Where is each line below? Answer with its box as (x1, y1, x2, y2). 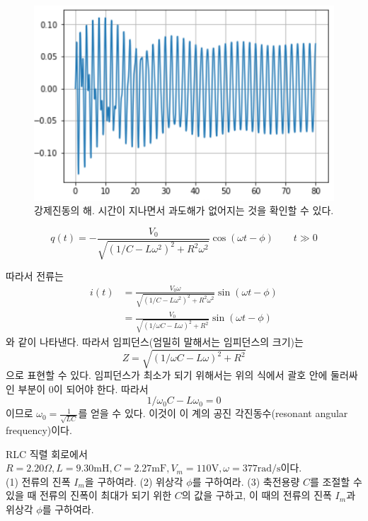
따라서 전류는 (6, 269, 64, 283)
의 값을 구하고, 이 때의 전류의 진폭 (181, 488, 332, 503)
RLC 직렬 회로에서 (6, 446, 88, 461)
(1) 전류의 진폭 (6, 474, 71, 488)
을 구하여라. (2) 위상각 (84, 474, 183, 488)
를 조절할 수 (310, 474, 362, 488)
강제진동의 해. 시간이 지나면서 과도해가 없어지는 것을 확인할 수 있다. (34, 203, 334, 218)
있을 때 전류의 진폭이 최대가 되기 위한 (6, 488, 172, 503)
